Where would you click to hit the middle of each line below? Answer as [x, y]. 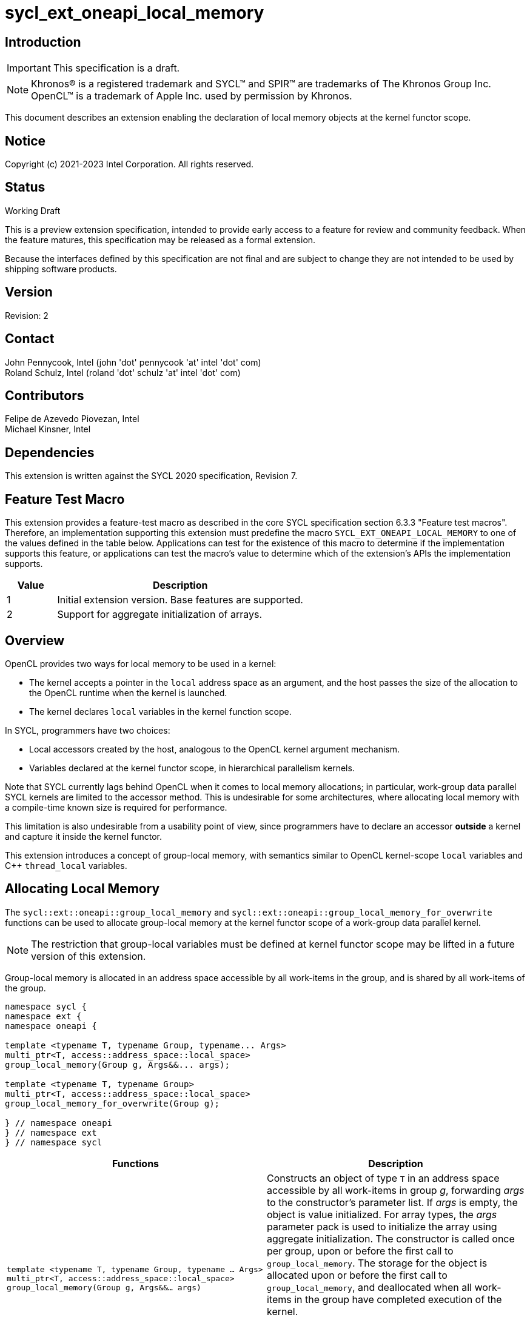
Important [29, 68]
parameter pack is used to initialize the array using [382, 1226]
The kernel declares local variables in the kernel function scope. [160, 711]
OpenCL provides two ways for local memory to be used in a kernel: [141, 663]
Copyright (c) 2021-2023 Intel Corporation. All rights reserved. [129, 164]
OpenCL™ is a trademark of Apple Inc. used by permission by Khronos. [192, 96]
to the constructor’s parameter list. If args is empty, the [392, 1202]
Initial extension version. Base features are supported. [180, 600]
